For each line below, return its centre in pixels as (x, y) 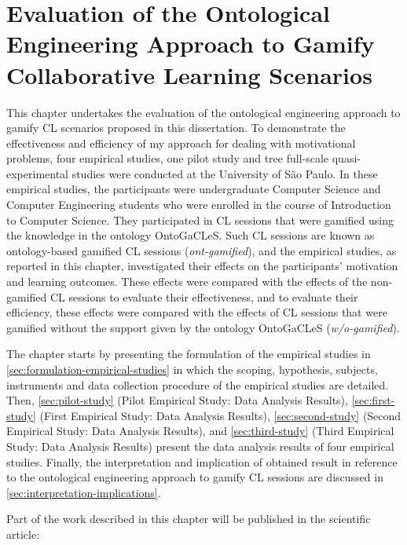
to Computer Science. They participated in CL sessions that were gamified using (200, 219)
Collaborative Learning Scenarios (189, 74)
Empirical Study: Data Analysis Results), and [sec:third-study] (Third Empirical (200, 431)
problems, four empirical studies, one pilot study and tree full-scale (168, 158)
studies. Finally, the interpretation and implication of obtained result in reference (202, 461)
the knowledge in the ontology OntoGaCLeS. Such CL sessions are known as (191, 235)
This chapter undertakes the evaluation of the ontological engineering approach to (203, 112)
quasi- (346, 158)
